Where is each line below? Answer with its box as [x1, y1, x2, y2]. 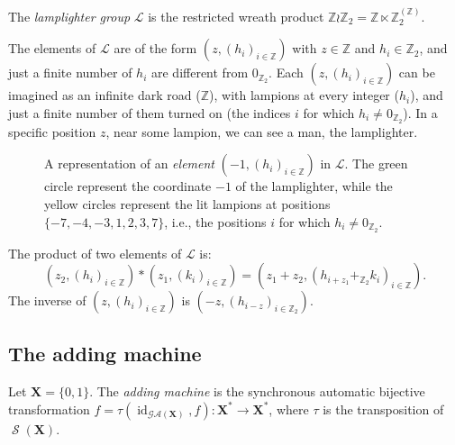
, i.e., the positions [164, 212, 267, 231]
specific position [8, 122, 96, 141]
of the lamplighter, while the [235, 177, 393, 195]
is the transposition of [323, 399, 444, 418]
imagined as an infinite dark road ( [8, 86, 201, 104]
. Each [268, 63, 304, 82]
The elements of [8, 39, 96, 58]
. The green [344, 154, 408, 173]
